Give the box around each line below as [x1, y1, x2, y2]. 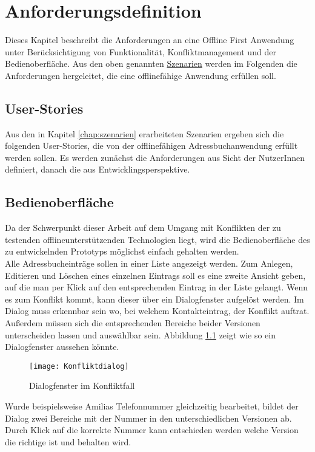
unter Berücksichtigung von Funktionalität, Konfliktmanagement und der [5, 45, 276, 58]
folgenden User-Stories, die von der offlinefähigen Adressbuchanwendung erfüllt [5, 139, 298, 152]
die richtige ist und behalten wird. [5, 435, 131, 448]
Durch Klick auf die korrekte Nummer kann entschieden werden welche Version [5, 423, 299, 436]
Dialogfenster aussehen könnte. [5, 340, 119, 353]
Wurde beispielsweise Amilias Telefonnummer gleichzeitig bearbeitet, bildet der [5, 400, 299, 413]
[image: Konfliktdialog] [29, 361, 129, 371]
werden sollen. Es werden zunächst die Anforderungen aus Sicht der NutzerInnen [5, 151, 305, 163]
